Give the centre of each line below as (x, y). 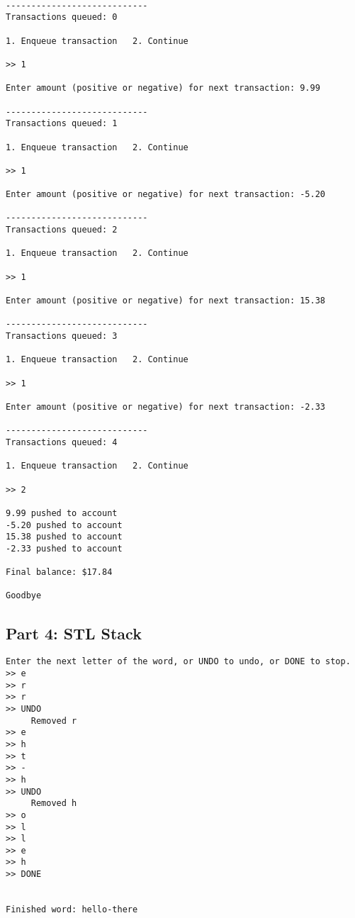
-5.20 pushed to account (64, 525)
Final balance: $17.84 (59, 572)
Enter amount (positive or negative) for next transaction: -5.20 (166, 195)
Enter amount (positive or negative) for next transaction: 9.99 (163, 88)
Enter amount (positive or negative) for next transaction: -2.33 (166, 407)
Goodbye (24, 596)
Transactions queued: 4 (62, 442)
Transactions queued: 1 (62, 124)
